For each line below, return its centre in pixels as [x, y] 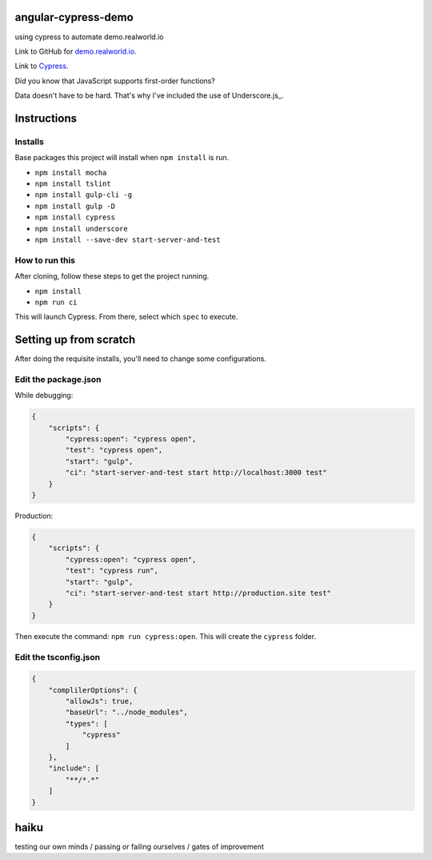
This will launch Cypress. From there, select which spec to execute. [126, 317]
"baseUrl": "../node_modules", [126, 712]
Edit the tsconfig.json [57, 657]
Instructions [46, 118]
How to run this [45, 260]
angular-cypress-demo [74, 17]
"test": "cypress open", [114, 450]
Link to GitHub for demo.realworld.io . [76, 51]
